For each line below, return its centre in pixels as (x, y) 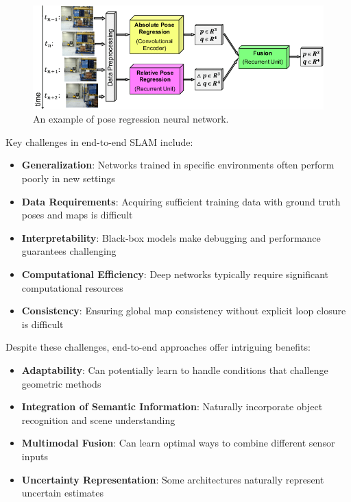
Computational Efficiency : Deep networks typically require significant (175, 274)
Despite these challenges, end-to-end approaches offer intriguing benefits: (158, 347)
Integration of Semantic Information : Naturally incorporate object (172, 406)
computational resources (72, 287)
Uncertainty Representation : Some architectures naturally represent (173, 479)
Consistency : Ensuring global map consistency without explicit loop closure (184, 311)
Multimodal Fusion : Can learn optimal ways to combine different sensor (178, 443)
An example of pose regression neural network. (131, 119)
